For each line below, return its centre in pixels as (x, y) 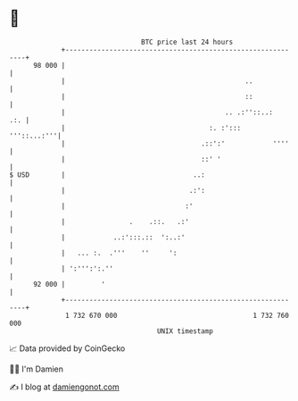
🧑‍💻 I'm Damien (37, 369)
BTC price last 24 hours (187, 42)
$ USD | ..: (107, 175)
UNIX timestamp (185, 331)
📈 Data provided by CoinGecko (67, 348)
